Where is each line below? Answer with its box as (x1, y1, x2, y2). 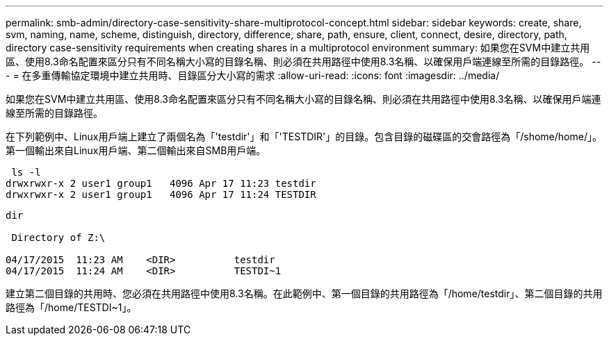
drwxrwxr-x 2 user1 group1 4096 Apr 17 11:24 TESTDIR (6, 189, 316, 200)
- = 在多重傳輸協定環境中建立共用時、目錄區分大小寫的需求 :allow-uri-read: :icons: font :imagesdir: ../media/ (6, 69, 500, 81)
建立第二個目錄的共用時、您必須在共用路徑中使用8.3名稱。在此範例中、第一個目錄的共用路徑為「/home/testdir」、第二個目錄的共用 (6, 288, 603, 299)
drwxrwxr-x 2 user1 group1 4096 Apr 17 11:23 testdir (6, 178, 316, 189)
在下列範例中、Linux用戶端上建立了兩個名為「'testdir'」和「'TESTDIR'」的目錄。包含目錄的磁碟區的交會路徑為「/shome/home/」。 (6, 131, 602, 142)
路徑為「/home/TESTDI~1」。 (6, 301, 137, 313)
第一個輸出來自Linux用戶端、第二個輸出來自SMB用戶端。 (6, 144, 266, 156)
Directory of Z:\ (11, 232, 106, 243)
